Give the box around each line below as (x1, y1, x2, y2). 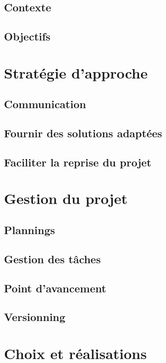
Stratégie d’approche (4, 62, 148, 82)
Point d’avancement (4, 280, 106, 295)
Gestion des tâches (4, 251, 101, 266)
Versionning (4, 309, 66, 324)
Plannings (4, 222, 55, 238)
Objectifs (4, 29, 51, 44)
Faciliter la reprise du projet (4, 154, 152, 169)
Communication (4, 96, 86, 112)
